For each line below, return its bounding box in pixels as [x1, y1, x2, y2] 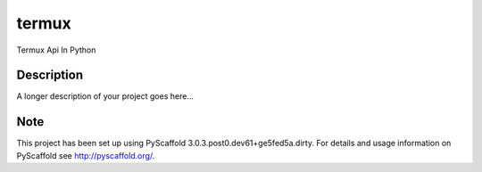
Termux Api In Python [16, 45, 96, 55]
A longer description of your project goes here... [16, 91, 194, 102]
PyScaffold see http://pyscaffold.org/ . [16, 150, 155, 160]
